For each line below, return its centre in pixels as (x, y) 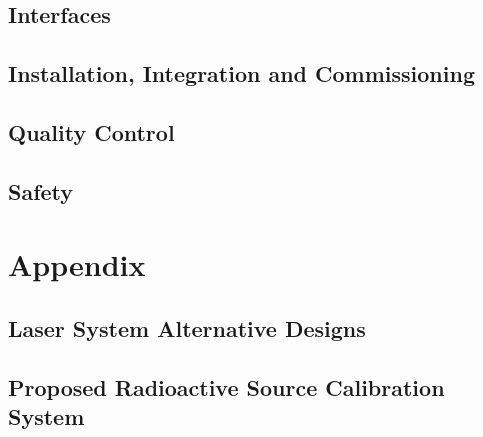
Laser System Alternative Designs (187, 327)
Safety (41, 190)
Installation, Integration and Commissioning (241, 73)
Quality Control (91, 131)
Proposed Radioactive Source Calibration (226, 386)
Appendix (77, 264)
